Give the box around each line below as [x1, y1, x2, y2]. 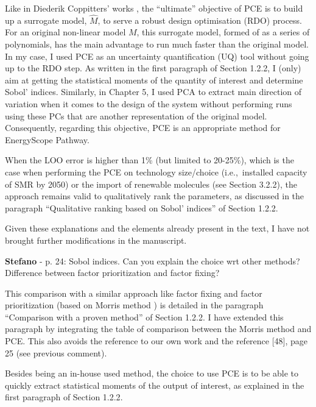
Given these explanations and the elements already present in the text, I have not [5, 222, 310, 235]
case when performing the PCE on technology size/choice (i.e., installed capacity [5, 165, 307, 178]
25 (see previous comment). [5, 346, 107, 359]
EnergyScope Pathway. [5, 133, 90, 146]
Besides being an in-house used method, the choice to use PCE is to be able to [5, 367, 299, 380]
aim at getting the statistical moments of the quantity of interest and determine [5, 73, 303, 86]
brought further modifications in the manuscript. [5, 233, 187, 246]
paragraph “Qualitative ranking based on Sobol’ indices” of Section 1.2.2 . [5, 201, 278, 214]
